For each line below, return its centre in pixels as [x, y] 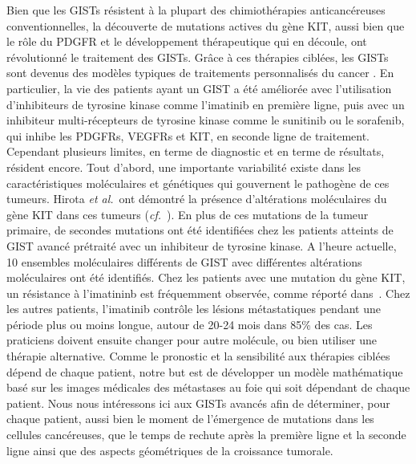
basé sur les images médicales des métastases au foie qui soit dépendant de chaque [208, 387]
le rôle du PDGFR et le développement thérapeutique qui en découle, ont [187, 41]
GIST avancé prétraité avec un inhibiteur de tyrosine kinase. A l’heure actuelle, [202, 245]
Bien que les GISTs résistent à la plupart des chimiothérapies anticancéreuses [196, 10]
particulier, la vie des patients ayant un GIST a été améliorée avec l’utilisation [199, 88]
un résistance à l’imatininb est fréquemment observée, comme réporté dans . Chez [208, 293]
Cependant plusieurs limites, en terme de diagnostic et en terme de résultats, [196, 151]
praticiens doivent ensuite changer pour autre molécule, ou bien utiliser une [192, 340]
